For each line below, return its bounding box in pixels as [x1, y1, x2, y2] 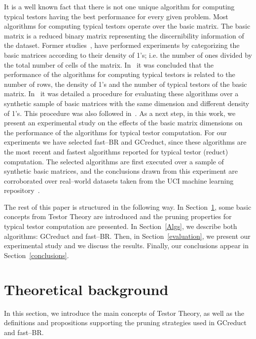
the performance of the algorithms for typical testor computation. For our [4, 127, 227, 137]
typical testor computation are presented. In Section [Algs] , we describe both [4, 221, 237, 231]
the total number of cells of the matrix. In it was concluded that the [4, 59, 214, 70]
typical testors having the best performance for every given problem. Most [4, 11, 228, 21]
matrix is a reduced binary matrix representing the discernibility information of [4, 30, 244, 40]
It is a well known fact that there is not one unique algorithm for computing [4, 1, 235, 11]
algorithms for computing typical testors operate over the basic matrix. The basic [4, 21, 251, 31]
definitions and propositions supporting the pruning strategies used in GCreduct [4, 317, 247, 328]
